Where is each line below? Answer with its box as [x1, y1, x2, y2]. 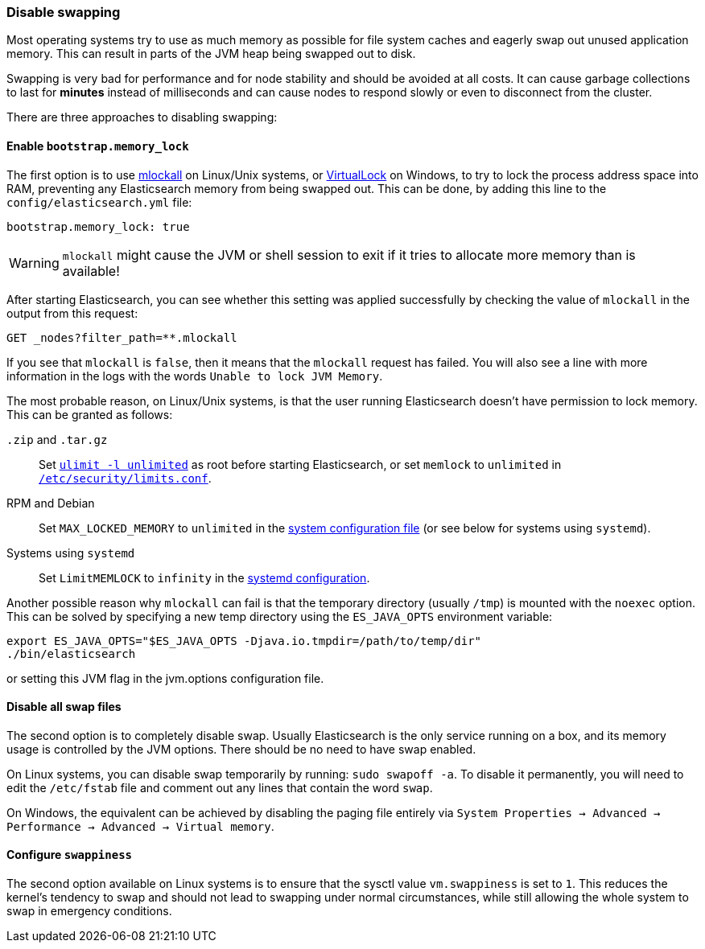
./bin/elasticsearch [6, 647, 136, 660]
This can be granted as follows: [6, 407, 173, 421]
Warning [9, 254, 60, 271]
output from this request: [6, 306, 138, 320]
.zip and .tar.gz [6, 432, 108, 446]
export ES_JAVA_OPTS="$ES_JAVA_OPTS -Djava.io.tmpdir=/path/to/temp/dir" [6, 634, 482, 647]
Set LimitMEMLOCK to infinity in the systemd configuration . [39, 570, 370, 585]
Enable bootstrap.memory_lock [6, 138, 189, 153]
